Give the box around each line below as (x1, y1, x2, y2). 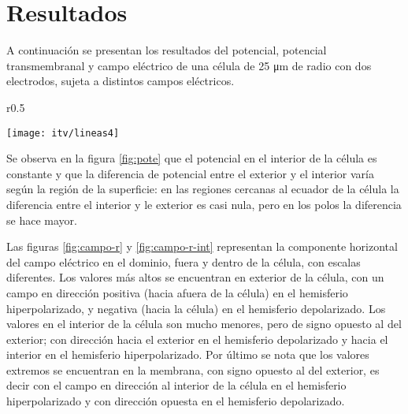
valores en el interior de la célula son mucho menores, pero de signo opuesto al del (6, 315, 402, 332)
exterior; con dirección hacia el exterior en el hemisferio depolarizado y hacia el (6, 330, 388, 347)
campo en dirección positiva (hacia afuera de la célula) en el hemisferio (6, 284, 348, 300)
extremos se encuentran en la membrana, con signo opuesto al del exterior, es (6, 361, 380, 378)
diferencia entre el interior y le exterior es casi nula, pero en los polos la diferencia (6, 196, 402, 212)
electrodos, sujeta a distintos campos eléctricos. (6, 73, 235, 89)
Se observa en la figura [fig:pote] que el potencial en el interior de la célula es (6, 150, 377, 166)
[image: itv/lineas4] (6, 127, 120, 139)
